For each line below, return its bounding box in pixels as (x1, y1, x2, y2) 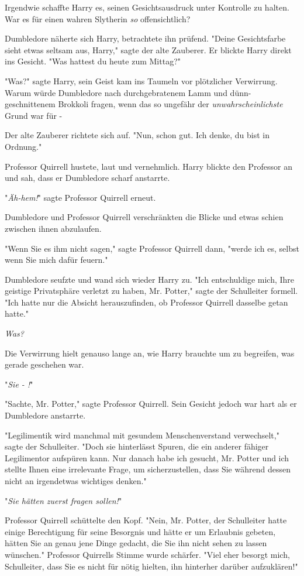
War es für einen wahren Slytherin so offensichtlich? (5, 12, 191, 25)
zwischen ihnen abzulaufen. (5, 222, 102, 234)
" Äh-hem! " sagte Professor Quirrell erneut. (5, 191, 156, 203)
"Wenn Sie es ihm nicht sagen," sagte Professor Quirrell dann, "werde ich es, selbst (5, 242, 299, 254)
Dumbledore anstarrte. (5, 409, 86, 421)
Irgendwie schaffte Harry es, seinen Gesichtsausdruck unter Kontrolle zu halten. (5, 1, 289, 13)
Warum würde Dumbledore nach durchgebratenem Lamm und (5, 86, 227, 98)
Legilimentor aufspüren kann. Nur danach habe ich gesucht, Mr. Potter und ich (5, 451, 289, 464)
